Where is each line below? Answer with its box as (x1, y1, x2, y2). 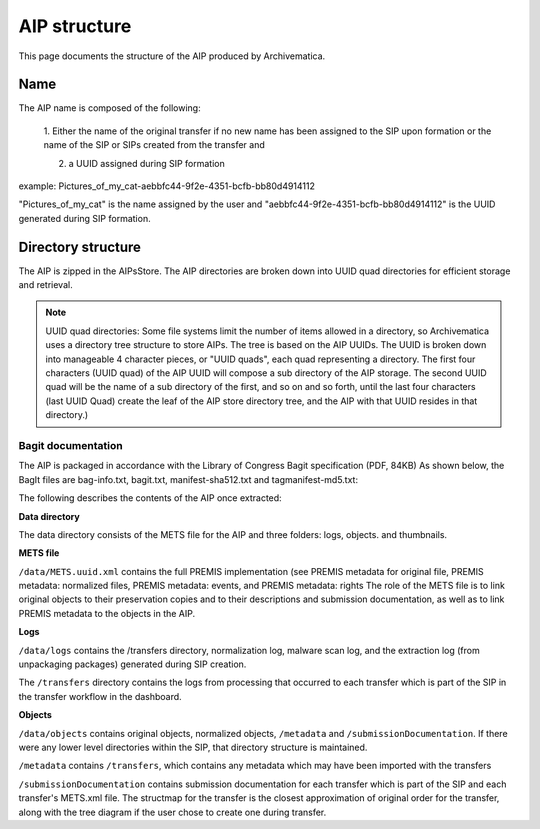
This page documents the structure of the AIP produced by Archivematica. (18, 50, 326, 62)
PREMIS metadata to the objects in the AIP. (18, 607, 196, 619)
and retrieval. (18, 279, 74, 291)
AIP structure (18, 15, 132, 37)
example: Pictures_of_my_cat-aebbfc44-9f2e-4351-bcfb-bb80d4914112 (18, 180, 315, 192)
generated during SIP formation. (18, 212, 151, 224)
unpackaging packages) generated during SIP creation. (18, 658, 247, 670)
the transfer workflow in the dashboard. (18, 690, 182, 702)
